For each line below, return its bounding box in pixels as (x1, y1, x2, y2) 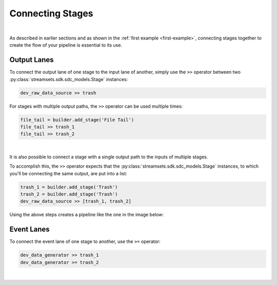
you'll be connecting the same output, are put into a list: (9, 170, 128, 176)
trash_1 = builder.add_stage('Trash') (20, 184, 118, 190)
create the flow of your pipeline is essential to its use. (9, 42, 123, 48)
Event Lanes (9, 225, 50, 234)
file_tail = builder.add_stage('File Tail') (20, 117, 134, 123)
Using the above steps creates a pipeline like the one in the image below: (9, 212, 164, 218)
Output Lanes (9, 55, 54, 64)
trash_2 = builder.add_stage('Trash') (20, 191, 118, 197)
